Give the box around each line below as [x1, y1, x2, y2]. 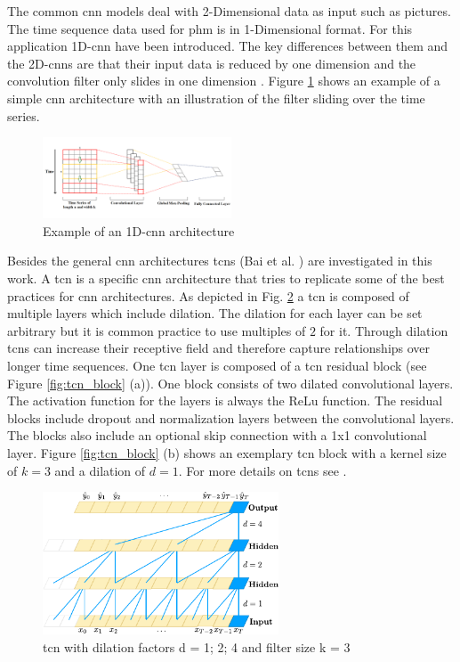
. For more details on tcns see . [178, 461, 347, 479]
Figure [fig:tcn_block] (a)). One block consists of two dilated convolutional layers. [7, 373, 454, 392]
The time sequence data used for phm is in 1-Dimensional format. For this [7, 19, 413, 37]
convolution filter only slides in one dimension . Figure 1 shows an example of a [7, 71, 440, 90]
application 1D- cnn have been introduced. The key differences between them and [7, 37, 448, 55]
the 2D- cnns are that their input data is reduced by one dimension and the [7, 53, 416, 72]
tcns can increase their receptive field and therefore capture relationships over [7, 339, 431, 357]
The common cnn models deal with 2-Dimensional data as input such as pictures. [7, 2, 451, 20]
